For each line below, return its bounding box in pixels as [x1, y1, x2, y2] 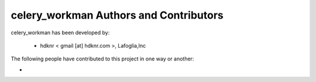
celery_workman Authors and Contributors [11, 9, 224, 22]
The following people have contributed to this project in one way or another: [11, 55, 194, 62]
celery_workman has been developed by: [11, 29, 110, 36]
